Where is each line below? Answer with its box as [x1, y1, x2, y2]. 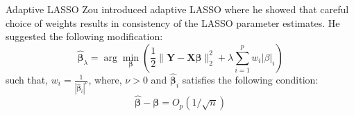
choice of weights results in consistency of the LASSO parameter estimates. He [6, 15, 340, 30]
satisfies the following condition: [182, 72, 319, 86]
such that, [6, 72, 49, 86]
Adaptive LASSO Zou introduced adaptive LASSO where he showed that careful [6, 2, 349, 16]
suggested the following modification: [6, 29, 163, 43]
